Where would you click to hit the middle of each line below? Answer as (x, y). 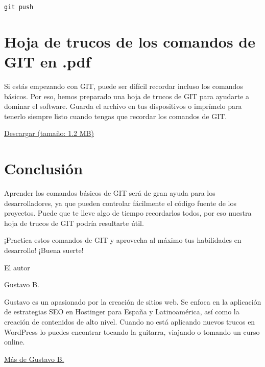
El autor (17, 267)
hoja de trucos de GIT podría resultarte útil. (74, 223)
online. (15, 342)
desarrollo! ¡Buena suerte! (44, 250)
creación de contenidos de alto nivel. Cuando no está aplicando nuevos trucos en (130, 322)
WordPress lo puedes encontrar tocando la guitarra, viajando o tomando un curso (132, 331)
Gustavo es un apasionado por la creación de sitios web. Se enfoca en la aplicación (133, 301)
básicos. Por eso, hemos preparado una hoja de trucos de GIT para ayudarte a (127, 96)
